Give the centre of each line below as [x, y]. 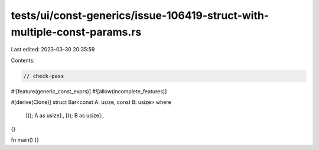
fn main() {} [25, 140]
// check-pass [44, 76]
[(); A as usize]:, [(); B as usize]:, [65, 116]
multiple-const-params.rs [76, 32]
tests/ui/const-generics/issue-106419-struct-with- [140, 15]
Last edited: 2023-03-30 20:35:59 [53, 50]
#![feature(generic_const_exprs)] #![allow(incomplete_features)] [89, 91]
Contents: [23, 60]
